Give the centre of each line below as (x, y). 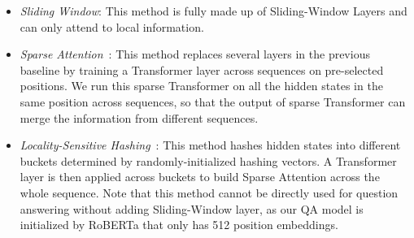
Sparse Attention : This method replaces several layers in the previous (195, 54)
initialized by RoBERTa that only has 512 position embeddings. (179, 225)
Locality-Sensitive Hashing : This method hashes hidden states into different (210, 145)
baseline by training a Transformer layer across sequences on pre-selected (202, 69)
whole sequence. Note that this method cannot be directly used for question (209, 192)
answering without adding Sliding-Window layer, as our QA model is (192, 208)
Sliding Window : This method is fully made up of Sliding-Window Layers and (214, 11)
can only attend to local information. (112, 26)
